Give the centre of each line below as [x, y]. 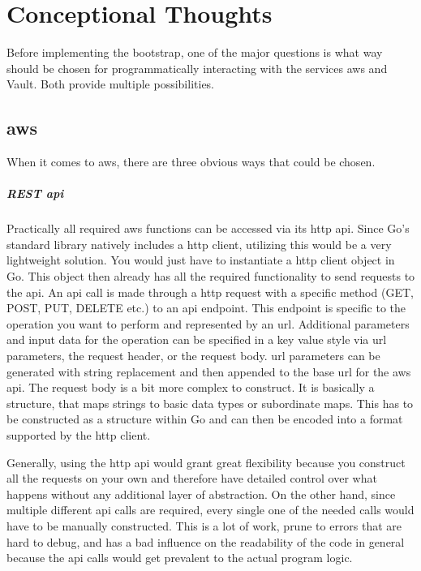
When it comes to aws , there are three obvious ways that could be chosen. [191, 162]
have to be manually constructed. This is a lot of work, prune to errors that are [204, 525]
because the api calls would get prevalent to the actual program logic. [180, 558]
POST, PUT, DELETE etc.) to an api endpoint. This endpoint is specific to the [206, 308]
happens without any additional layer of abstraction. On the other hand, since [201, 494]
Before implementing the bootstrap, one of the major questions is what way [195, 52]
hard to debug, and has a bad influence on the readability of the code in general [206, 541]
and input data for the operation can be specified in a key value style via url [197, 339]
